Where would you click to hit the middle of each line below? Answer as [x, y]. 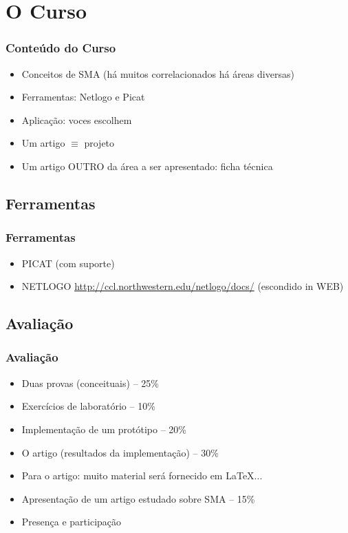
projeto [99, 143]
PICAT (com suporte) [68, 263]
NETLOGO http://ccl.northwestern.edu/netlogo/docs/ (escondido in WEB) [183, 286]
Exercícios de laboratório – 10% [88, 406]
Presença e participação [72, 522]
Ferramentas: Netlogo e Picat [83, 97]
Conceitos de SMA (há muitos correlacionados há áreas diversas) [158, 73]
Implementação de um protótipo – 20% [104, 429]
